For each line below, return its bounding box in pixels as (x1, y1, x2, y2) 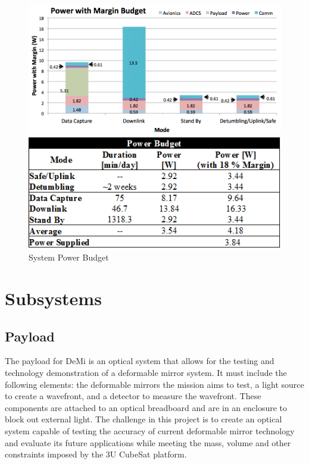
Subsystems (5, 286, 102, 311)
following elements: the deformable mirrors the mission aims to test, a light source (5, 378, 304, 390)
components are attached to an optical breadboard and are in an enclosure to (5, 401, 288, 413)
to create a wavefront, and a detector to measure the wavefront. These (5, 390, 261, 402)
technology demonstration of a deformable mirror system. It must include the (5, 366, 287, 379)
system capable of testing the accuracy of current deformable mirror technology (5, 425, 295, 437)
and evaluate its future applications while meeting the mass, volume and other (5, 436, 291, 449)
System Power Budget (29, 251, 109, 264)
